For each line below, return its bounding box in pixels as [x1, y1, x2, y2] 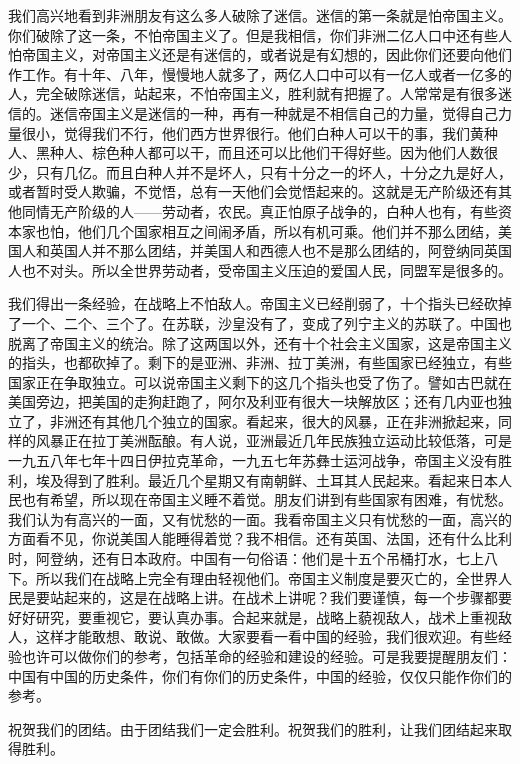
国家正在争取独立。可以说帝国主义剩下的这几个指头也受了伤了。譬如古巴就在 [8, 371, 512, 392]
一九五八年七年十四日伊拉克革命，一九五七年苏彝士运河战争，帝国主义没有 [8, 450, 498, 471]
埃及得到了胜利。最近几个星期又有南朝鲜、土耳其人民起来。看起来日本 [35, 469, 498, 490]
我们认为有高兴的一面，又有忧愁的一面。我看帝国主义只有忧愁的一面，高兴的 [8, 508, 512, 529]
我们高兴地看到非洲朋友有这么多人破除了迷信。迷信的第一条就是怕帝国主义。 [8, 5, 512, 25]
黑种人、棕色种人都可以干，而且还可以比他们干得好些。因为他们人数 [35, 142, 484, 163]
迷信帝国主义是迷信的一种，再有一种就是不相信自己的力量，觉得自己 [49, 102, 498, 123]
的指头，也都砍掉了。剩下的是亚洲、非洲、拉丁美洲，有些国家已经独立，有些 [8, 352, 512, 373]
